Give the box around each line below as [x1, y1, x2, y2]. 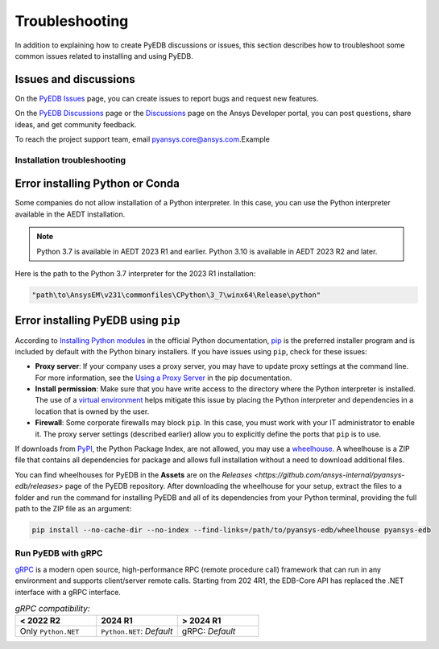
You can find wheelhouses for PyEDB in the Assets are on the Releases [14, 469, 253, 479]
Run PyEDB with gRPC [14, 548, 104, 559]
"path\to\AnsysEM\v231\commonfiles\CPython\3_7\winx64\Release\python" [31, 291, 321, 300]
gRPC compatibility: [14, 603, 90, 614]
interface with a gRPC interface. [14, 587, 121, 597]
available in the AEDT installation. [14, 209, 126, 219]
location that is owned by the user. [35, 407, 150, 416]
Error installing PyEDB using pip [14, 314, 180, 328]
